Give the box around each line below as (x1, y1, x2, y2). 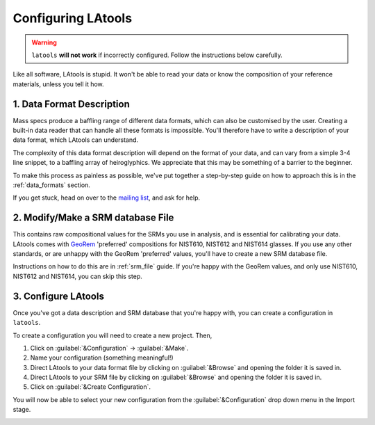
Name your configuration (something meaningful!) (30, 353, 174, 362)
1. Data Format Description (12, 98, 130, 110)
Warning (31, 38, 57, 47)
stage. (12, 406, 31, 414)
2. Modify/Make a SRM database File (12, 212, 174, 224)
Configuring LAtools (12, 10, 132, 26)
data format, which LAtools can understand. (12, 136, 139, 144)
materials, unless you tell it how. (12, 80, 104, 88)
